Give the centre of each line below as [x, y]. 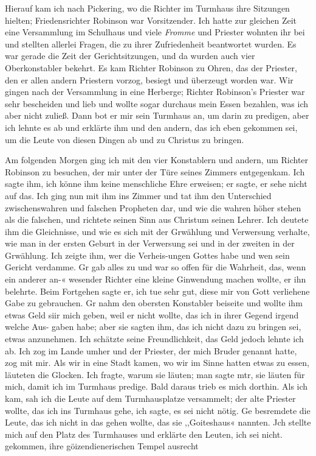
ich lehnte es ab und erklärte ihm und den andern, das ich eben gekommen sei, [151, 127]
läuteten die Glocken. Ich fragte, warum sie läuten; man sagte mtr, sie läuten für [155, 374]
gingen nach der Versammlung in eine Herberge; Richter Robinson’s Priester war [155, 92]
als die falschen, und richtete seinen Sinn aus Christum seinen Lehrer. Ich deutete [157, 219]
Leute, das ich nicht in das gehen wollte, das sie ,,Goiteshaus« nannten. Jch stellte [158, 422]
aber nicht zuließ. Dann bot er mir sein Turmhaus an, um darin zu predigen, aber [157, 115]
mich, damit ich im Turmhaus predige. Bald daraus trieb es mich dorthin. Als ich [156, 386]
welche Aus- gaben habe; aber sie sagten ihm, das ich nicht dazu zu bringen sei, [153, 327]
